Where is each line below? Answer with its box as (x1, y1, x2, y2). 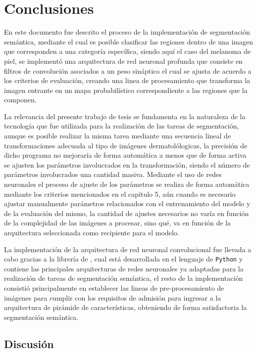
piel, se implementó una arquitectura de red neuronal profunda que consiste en (4, 55, 243, 66)
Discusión (4, 336, 54, 351)
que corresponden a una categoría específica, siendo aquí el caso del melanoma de (4, 46, 251, 56)
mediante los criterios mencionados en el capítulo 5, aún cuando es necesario (4, 188, 236, 199)
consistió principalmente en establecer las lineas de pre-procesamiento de (4, 283, 224, 293)
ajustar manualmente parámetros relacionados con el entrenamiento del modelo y (4, 198, 251, 209)
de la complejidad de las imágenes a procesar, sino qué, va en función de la (4, 218, 231, 228)
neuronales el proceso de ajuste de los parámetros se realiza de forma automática (4, 179, 250, 189)
